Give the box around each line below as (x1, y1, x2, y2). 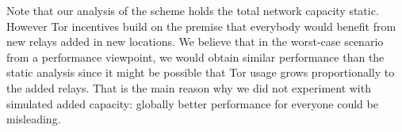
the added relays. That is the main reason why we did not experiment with (6, 79, 371, 96)
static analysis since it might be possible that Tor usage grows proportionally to (6, 64, 395, 81)
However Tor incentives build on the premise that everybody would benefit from (6, 17, 396, 34)
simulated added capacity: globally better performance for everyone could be (6, 95, 378, 111)
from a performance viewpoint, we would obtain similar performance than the (6, 48, 385, 65)
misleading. (6, 111, 61, 127)
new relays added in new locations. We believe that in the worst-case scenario (6, 33, 384, 50)
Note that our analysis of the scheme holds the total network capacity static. (6, 2, 379, 18)
